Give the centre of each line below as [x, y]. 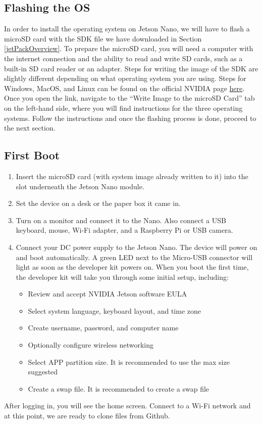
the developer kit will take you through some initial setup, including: [122, 277]
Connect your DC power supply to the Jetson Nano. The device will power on [137, 247]
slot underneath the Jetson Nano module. [80, 186]
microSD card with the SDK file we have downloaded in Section [103, 38]
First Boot [32, 155]
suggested [43, 372]
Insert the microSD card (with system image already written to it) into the [132, 176]
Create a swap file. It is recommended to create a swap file [119, 388]
